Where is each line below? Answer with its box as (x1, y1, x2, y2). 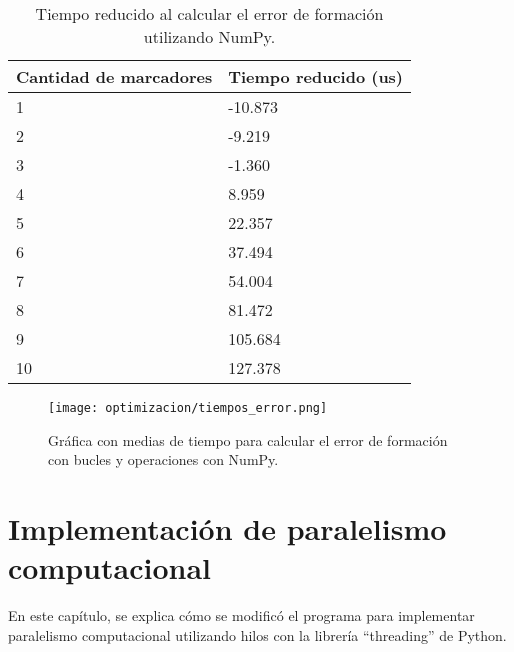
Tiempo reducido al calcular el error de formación (35, 2, 384, 25)
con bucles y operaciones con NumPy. (48, 449, 279, 470)
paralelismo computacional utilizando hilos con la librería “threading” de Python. (8, 624, 507, 645)
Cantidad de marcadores (16, 65, 213, 88)
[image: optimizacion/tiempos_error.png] (48, 401, 328, 415)
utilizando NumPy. (143, 25, 276, 48)
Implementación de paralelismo (8, 508, 447, 549)
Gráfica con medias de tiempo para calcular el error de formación (48, 429, 448, 450)
